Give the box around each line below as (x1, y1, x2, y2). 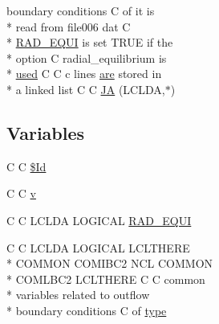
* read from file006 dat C (6, 18, 131, 35)
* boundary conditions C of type (6, 301, 167, 318)
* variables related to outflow (6, 286, 150, 303)
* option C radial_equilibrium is (6, 49, 167, 66)
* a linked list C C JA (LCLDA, (6, 80, 165, 97)
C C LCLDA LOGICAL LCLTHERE (6, 239, 190, 256)
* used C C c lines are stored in (6, 65, 162, 82)
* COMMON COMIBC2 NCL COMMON (6, 255, 213, 272)
